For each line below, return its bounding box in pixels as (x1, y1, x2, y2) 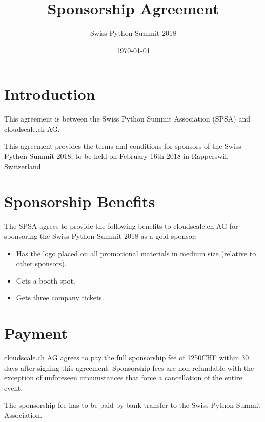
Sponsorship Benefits (4, 191, 155, 212)
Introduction (4, 84, 95, 105)
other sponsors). (16, 258, 67, 269)
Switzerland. (4, 160, 43, 171)
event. (4, 382, 23, 393)
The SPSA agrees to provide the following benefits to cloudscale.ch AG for (4, 220, 238, 231)
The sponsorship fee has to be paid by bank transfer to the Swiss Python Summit (4, 399, 261, 410)
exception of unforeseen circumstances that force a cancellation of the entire (4, 372, 242, 383)
